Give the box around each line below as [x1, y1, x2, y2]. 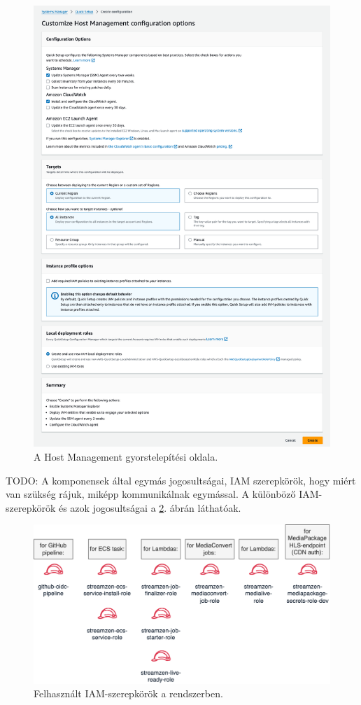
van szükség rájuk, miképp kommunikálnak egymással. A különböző [6, 487, 296, 501]
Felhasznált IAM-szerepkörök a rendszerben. [34, 686, 223, 701]
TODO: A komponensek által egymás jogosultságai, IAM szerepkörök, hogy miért [6, 473, 356, 487]
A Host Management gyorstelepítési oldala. [34, 449, 218, 464]
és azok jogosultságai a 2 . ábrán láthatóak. [58, 500, 241, 515]
